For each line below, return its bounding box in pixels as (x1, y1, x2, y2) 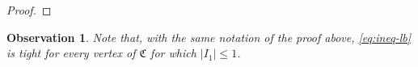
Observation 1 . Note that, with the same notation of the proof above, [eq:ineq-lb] (6, 28, 411, 45)
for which (150, 44, 196, 61)
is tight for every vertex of (6, 44, 136, 61)
